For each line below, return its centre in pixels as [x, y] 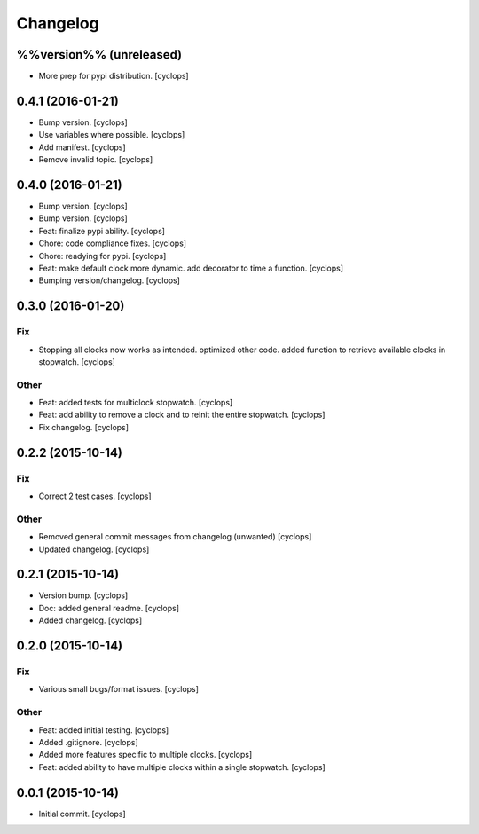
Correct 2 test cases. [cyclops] [95, 496]
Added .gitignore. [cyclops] [88, 742]
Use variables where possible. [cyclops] [112, 135]
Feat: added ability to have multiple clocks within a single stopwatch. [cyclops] [182, 767]
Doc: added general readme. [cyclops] [109, 608]
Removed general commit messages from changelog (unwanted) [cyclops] [175, 537]
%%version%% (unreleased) [99, 55]
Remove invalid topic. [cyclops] [96, 160]
